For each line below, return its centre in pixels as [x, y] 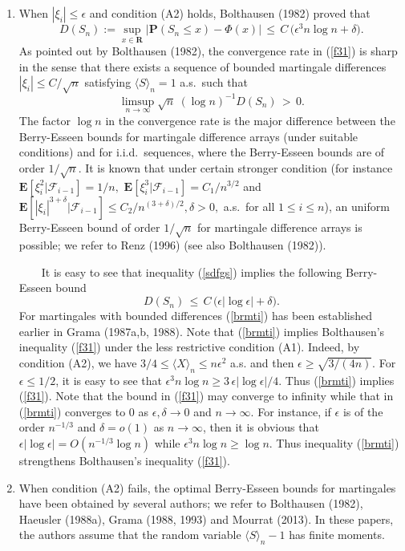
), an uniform [357, 206]
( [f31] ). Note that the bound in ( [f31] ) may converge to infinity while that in [206, 396]
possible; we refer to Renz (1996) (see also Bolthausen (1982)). [172, 245]
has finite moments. [337, 535]
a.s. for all [249, 206]
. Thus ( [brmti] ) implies [336, 380]
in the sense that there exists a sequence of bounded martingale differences [202, 66]
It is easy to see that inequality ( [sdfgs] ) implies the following [192, 271]
